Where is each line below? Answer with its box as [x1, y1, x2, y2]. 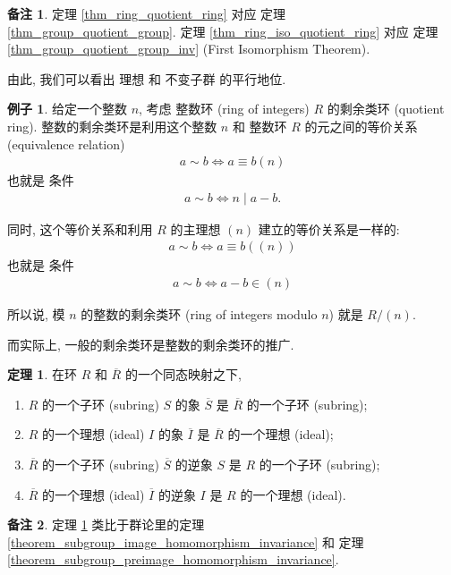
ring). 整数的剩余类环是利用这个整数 [7, 116, 217, 135]
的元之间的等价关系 [304, 116, 418, 135]
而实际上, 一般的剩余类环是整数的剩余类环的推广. [7, 334, 294, 353]
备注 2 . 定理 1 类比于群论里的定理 [7, 515, 205, 534]
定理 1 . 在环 [7, 365, 77, 384]
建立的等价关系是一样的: [258, 219, 400, 238]
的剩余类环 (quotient [327, 99, 445, 118]
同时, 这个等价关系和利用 [7, 219, 153, 238]
